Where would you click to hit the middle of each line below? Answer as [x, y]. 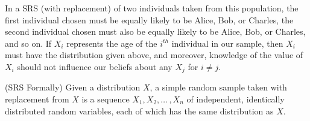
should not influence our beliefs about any [95, 66]
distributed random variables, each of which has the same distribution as [139, 111]
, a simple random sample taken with [218, 87]
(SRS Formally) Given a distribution [73, 87]
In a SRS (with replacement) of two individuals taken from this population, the [152, 8]
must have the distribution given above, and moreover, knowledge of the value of [154, 55]
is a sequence [106, 99]
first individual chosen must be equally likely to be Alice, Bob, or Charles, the [149, 19]
